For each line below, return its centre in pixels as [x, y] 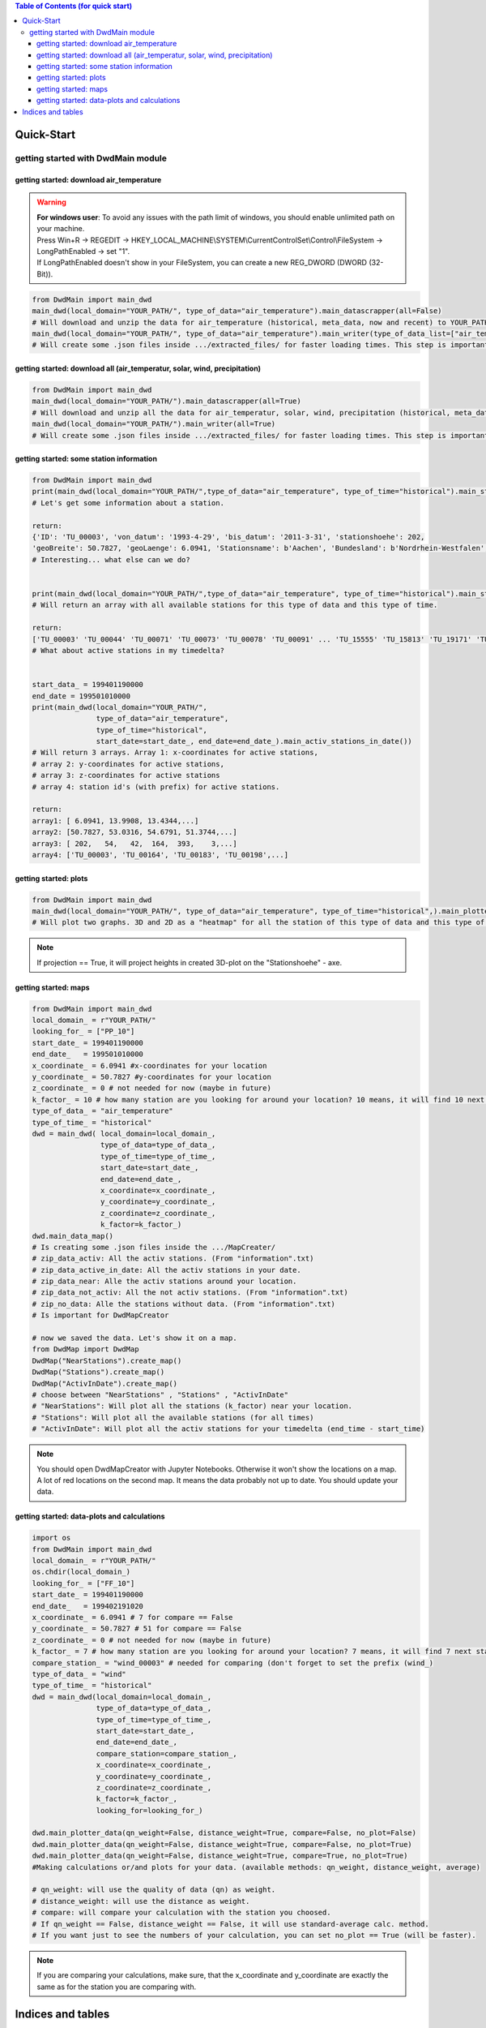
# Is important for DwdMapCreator [100, 1315]
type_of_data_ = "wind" [79, 1674]
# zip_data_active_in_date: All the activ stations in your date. [166, 1270]
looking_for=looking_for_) [149, 1810]
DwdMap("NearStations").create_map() [107, 1360]
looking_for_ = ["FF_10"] [83, 1583]
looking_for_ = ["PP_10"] [83, 1031]
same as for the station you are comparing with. [117, 1987]
